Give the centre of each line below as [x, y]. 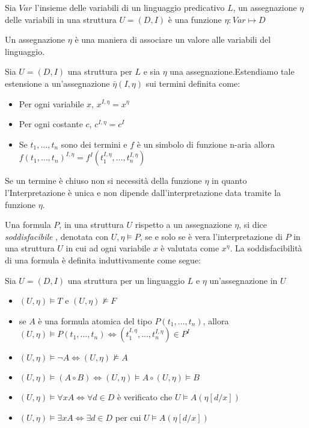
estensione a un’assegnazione [57, 83]
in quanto [229, 181]
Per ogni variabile [51, 103]
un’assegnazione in [243, 280]
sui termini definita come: [193, 83]
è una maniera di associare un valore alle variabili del [173, 39]
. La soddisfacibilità [266, 248]
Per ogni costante [51, 124]
